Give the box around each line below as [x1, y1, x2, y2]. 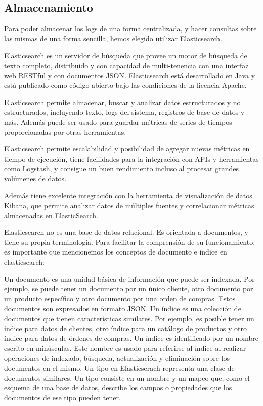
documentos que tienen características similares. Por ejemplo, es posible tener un [4, 313, 254, 324]
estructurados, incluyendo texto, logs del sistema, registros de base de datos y [4, 107, 245, 117]
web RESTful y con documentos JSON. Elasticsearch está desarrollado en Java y [4, 70, 255, 80]
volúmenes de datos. [4, 173, 67, 183]
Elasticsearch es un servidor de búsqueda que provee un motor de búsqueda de [4, 50, 247, 61]
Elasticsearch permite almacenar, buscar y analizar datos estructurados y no [4, 96, 241, 107]
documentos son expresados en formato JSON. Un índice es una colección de [4, 303, 241, 314]
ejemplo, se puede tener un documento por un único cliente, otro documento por [4, 283, 253, 294]
